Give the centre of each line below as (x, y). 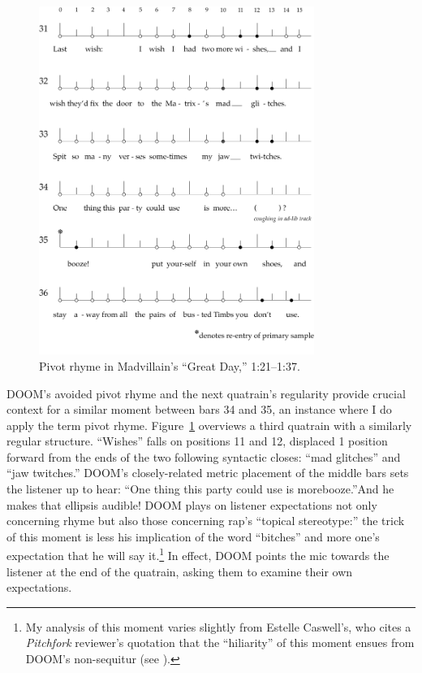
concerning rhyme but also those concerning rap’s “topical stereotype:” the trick (206, 521)
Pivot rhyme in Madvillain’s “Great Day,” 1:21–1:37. (170, 365)
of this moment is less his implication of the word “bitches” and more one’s (193, 536)
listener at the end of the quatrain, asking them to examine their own (180, 571)
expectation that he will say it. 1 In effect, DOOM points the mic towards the (198, 554)
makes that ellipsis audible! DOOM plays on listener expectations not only (192, 504)
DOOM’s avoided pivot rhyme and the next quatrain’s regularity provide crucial (206, 393)
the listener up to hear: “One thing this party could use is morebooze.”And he (200, 489)
